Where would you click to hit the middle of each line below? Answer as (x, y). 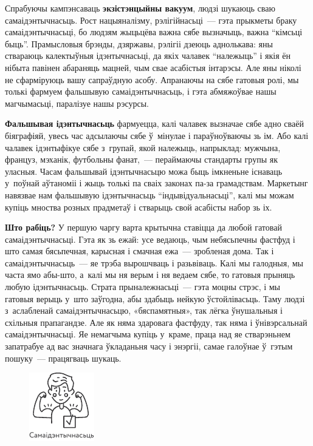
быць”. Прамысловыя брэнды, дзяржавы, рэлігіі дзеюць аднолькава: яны (139, 43)
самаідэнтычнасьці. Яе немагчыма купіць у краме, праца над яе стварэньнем (148, 334)
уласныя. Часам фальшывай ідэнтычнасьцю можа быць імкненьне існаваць (144, 171)
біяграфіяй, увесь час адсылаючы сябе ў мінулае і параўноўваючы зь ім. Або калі (157, 135)
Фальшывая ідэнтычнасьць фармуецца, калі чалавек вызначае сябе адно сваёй (154, 123)
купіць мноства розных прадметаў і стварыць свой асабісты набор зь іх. (139, 207)
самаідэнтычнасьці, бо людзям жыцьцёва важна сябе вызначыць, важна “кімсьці (154, 32)
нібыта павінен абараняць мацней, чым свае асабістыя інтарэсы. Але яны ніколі (153, 67)
